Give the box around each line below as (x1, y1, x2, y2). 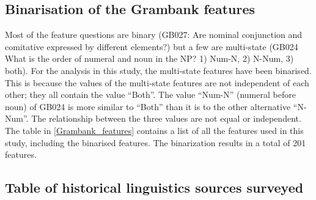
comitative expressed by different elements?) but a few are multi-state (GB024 (5, 40, 298, 53)
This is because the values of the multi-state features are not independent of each (5, 76, 309, 89)
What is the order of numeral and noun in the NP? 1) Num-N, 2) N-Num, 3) (5, 52, 294, 65)
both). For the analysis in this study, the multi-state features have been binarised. (5, 64, 312, 76)
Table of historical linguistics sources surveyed (5, 178, 304, 197)
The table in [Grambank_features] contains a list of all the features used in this (5, 124, 304, 136)
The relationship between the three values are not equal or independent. (31, 112, 301, 125)
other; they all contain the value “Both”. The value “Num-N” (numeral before (5, 88, 296, 101)
